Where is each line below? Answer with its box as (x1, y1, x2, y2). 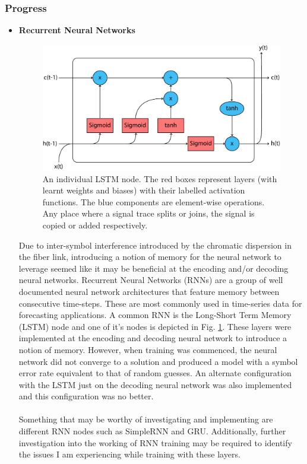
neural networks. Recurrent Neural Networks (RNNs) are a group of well (18, 274, 283, 286)
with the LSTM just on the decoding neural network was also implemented (18, 378, 292, 390)
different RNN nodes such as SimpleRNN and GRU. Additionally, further (18, 425, 286, 437)
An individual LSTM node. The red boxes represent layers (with (42, 172, 277, 185)
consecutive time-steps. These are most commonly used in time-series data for (18, 297, 302, 309)
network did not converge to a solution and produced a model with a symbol (18, 355, 298, 367)
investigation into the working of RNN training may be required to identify (18, 436, 292, 449)
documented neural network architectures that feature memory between (18, 285, 280, 297)
